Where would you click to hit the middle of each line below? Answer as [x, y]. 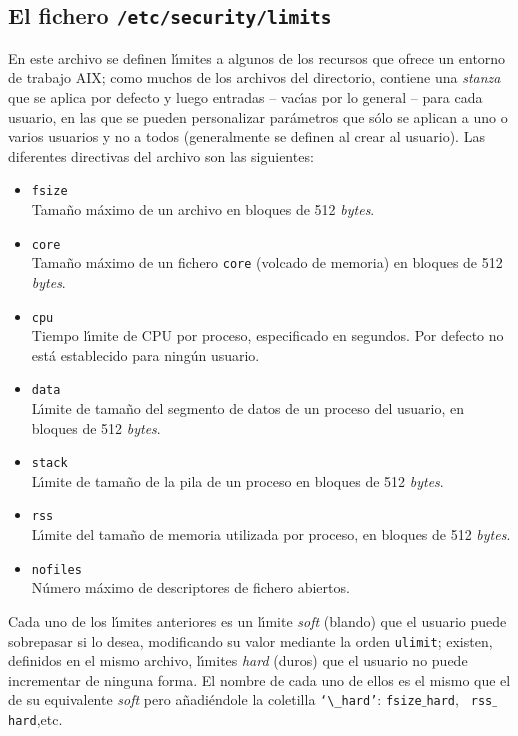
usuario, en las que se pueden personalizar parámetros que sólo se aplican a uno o [258, 116]
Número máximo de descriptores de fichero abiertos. [190, 587]
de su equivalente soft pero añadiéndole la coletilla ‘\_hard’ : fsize [215, 699]
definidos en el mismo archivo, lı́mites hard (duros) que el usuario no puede [238, 660]
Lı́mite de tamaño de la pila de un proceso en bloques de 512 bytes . [237, 480]
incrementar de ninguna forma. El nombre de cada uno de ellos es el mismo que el [259, 679]
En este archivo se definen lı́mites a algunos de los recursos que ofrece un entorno [257, 57]
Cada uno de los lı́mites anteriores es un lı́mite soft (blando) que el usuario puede [257, 620]
